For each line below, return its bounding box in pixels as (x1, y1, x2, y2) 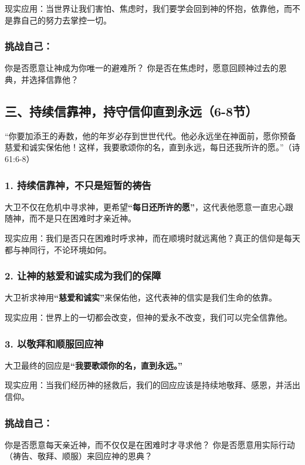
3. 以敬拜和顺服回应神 (5, 336, 104, 351)
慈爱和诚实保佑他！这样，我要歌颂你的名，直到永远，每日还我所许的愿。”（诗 (5, 141, 300, 153)
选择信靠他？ (29, 73, 79, 85)
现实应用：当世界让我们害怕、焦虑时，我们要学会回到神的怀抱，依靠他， (5, 2, 284, 14)
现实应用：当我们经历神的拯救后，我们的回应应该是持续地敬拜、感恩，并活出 (5, 379, 300, 391)
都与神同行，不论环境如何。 (5, 243, 111, 255)
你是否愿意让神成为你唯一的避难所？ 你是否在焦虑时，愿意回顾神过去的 (5, 62, 279, 74)
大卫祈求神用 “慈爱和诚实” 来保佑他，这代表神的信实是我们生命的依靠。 (5, 291, 277, 304)
